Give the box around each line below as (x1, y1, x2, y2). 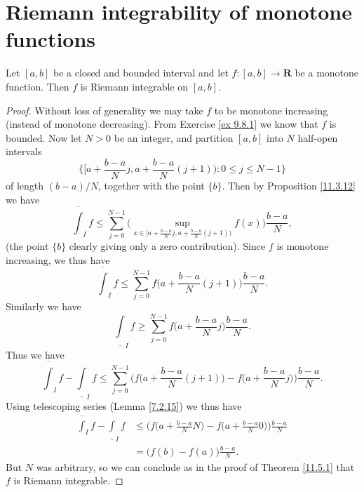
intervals (6, 144, 42, 159)
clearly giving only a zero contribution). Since (69, 239, 266, 253)
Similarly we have (6, 299, 81, 314)
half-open (297, 130, 338, 145)
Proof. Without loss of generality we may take (6, 102, 203, 117)
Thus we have (6, 347, 65, 361)
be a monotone (295, 65, 359, 80)
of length (6, 178, 44, 192)
